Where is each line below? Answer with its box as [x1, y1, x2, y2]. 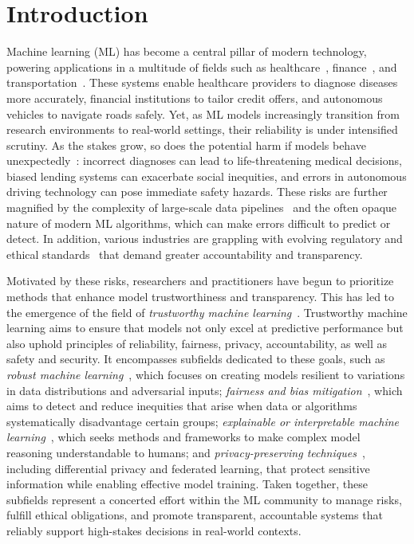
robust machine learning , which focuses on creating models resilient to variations [6, 366, 405, 382]
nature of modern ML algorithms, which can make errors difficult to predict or [6, 214, 391, 231]
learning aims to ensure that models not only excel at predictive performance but [6, 319, 404, 336]
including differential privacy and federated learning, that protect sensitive [6, 460, 370, 476]
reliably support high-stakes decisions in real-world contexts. [6, 522, 302, 538]
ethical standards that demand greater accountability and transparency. [6, 245, 363, 262]
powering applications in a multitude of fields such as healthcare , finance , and [6, 58, 397, 75]
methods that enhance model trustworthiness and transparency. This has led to [6, 288, 395, 305]
